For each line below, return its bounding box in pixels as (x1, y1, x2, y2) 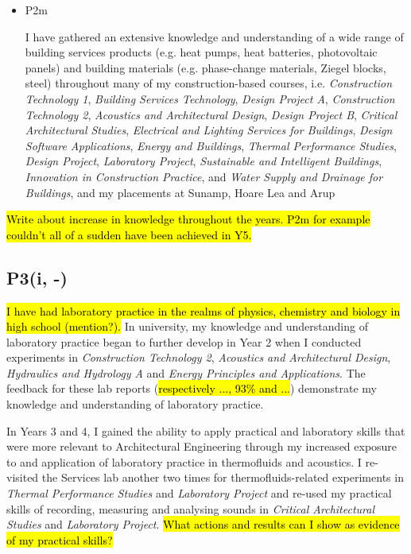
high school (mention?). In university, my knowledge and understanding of (6, 318, 368, 335)
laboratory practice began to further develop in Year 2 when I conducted (6, 333, 362, 350)
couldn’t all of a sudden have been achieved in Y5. (6, 226, 252, 242)
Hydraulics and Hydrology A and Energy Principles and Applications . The (6, 364, 366, 381)
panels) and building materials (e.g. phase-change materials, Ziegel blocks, (25, 59, 386, 76)
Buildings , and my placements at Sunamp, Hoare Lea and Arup (25, 184, 335, 200)
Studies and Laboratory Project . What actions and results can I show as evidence (6, 516, 400, 533)
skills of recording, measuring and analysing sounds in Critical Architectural (6, 500, 375, 517)
